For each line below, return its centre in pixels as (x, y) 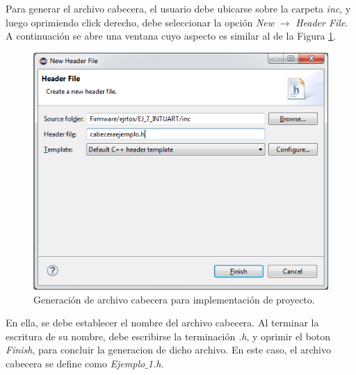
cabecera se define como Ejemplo (75, 363)
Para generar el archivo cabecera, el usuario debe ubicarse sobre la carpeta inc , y (178, 8)
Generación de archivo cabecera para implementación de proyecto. (174, 299)
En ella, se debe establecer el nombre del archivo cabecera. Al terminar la (162, 323)
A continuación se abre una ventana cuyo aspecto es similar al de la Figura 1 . (171, 36)
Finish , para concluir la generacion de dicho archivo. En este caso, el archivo (168, 350)
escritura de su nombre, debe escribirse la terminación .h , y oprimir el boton (168, 336)
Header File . (322, 22)
